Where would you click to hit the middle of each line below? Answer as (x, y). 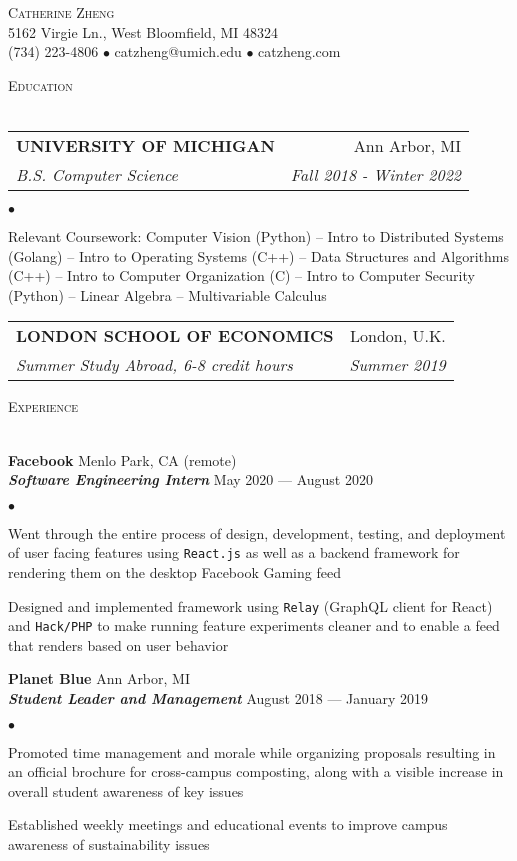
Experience (43, 406)
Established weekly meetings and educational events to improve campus (228, 824)
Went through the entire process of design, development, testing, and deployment (257, 532)
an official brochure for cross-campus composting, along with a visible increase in (256, 771)
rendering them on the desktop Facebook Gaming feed (174, 571)
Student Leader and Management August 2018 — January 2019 (218, 698)
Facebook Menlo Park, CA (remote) (122, 459)
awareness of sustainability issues (109, 844)
